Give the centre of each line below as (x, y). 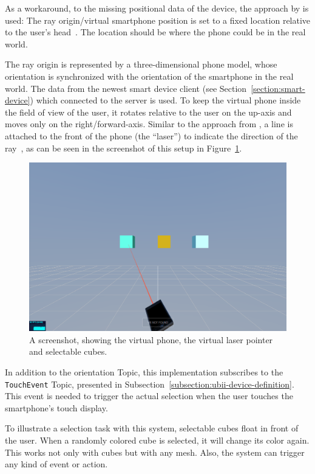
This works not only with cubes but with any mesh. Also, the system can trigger (155, 452)
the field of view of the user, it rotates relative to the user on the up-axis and (148, 112)
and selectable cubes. (68, 351)
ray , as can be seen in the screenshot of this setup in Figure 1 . (124, 148)
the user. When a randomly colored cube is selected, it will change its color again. (157, 440)
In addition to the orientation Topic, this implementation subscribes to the (144, 371)
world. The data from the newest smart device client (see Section (126, 88)
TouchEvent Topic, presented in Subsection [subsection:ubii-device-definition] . (150, 384)
